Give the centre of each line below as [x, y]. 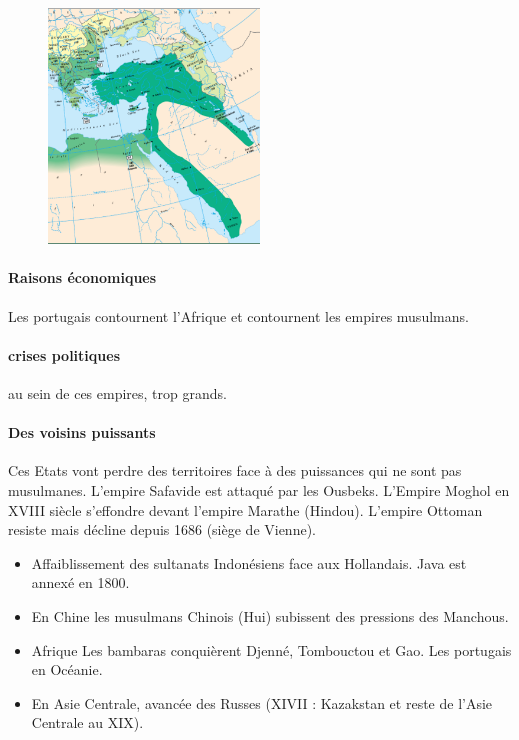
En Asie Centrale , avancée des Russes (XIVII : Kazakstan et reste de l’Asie [262, 702]
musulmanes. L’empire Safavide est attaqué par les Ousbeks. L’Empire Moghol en [259, 489]
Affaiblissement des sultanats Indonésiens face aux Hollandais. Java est [249, 562]
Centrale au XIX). [87, 722]
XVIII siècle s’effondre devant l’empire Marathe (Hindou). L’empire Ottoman [245, 509]
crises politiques [64, 354]
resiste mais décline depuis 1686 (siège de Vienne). [162, 529]
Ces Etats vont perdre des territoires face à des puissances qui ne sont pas [235, 470]
